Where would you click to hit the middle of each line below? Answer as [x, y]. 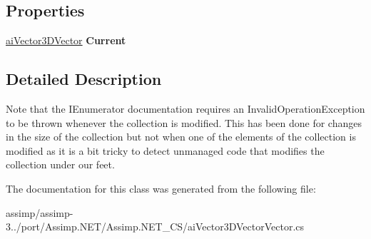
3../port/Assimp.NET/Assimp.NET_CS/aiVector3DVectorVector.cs [155, 227]
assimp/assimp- [40, 212]
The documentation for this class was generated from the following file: [161, 188]
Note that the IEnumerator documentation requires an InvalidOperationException [185, 108]
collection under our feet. [60, 164]
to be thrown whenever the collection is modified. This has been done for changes [184, 122]
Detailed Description [84, 79]
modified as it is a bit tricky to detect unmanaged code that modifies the [165, 150]
